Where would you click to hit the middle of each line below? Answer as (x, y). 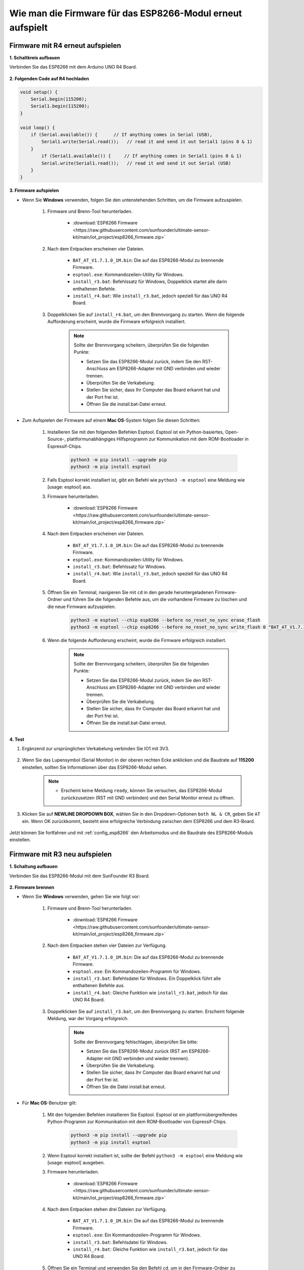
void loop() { (37, 128)
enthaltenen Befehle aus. (99, 986)
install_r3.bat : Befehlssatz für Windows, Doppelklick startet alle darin (150, 281)
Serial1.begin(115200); (60, 106)
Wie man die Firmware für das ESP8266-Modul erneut (126, 13)
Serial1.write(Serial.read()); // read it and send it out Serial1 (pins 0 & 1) (147, 142)
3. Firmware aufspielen (34, 190)
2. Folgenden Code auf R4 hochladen (49, 78)
